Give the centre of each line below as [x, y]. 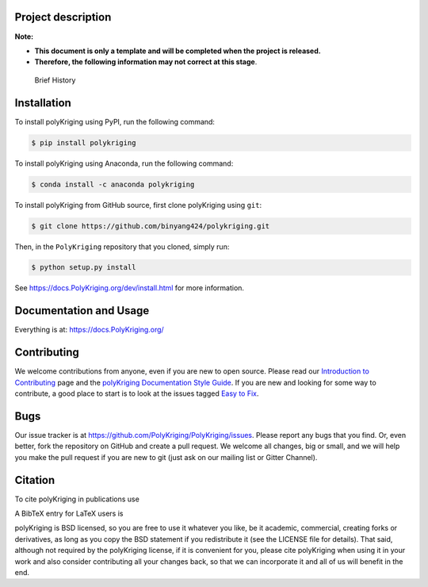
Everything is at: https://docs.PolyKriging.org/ [89, 330]
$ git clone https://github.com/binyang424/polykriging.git [151, 226]
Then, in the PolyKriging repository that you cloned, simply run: [122, 247]
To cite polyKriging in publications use [77, 499]
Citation [35, 480]
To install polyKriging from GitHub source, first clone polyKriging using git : [138, 205]
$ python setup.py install [84, 267]
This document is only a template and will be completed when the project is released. [178, 51]
